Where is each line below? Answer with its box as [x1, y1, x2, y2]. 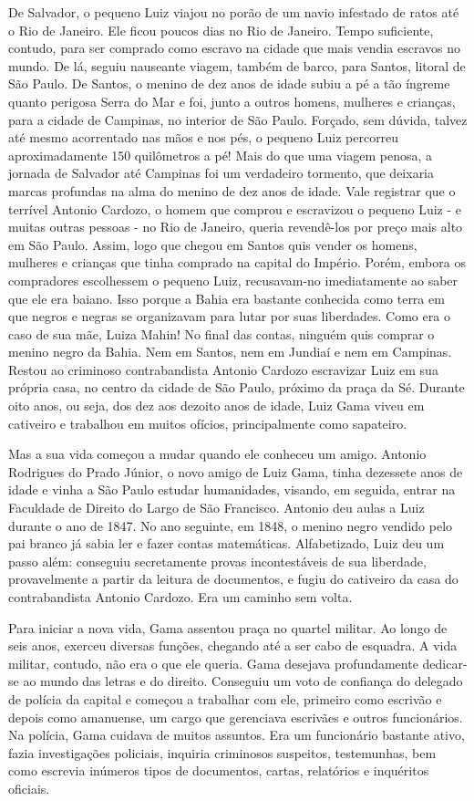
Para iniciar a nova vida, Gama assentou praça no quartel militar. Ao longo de [8, 618, 448, 637]
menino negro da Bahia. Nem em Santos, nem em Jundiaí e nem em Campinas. [8, 342, 452, 361]
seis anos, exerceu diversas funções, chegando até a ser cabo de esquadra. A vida [8, 636, 458, 655]
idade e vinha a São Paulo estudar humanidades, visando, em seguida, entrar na [8, 480, 456, 499]
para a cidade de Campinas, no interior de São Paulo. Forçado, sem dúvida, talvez [8, 109, 468, 129]
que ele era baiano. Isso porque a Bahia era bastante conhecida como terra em [8, 288, 445, 307]
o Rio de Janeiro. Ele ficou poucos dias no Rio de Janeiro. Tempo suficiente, [8, 20, 434, 39]
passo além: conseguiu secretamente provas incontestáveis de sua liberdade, [8, 551, 427, 570]
